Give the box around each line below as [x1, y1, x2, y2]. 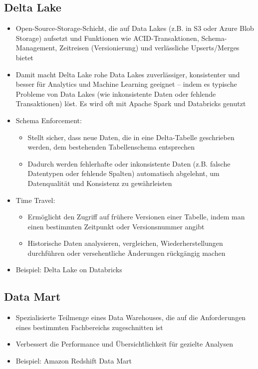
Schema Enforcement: [15, 115, 82, 125]
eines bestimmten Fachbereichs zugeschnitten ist [15, 322, 163, 332]
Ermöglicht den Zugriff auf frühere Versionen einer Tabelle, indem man [27, 211, 245, 222]
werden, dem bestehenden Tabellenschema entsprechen [27, 142, 195, 152]
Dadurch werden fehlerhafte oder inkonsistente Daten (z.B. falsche [27, 158, 231, 169]
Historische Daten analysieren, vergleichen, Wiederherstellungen [27, 238, 223, 248]
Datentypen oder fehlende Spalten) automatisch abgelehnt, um [27, 168, 220, 179]
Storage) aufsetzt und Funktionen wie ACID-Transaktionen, [15, 32, 199, 43]
